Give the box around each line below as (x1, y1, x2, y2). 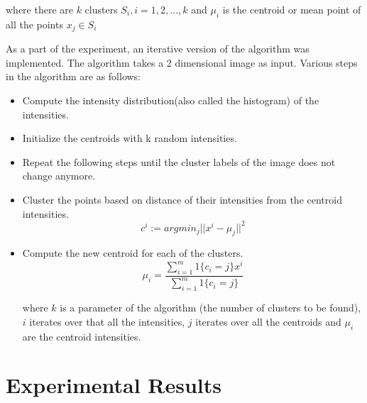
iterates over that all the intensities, (29, 314, 185, 329)
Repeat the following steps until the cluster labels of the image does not (22, 154, 336, 169)
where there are (6, 2, 73, 16)
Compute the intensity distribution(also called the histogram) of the (22, 93, 319, 108)
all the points (6, 16, 63, 31)
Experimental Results (6, 370, 221, 399)
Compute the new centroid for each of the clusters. (22, 245, 243, 260)
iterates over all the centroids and (195, 314, 341, 329)
